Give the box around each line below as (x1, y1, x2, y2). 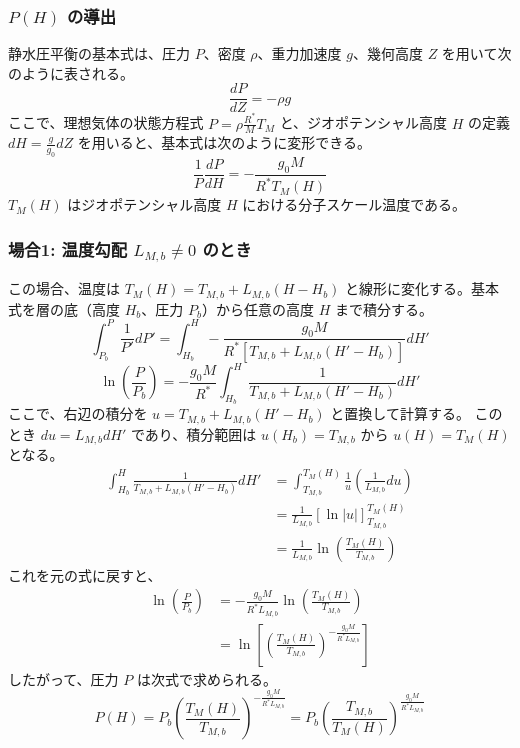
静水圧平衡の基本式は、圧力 (8, 43, 190, 64)
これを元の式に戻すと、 (8, 564, 162, 585)
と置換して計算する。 (330, 403, 470, 424)
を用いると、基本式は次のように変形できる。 (77, 132, 371, 153)
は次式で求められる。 (136, 668, 277, 689)
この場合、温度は (8, 278, 120, 299)
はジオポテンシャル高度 (67, 194, 222, 215)
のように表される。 (8, 62, 134, 83)
